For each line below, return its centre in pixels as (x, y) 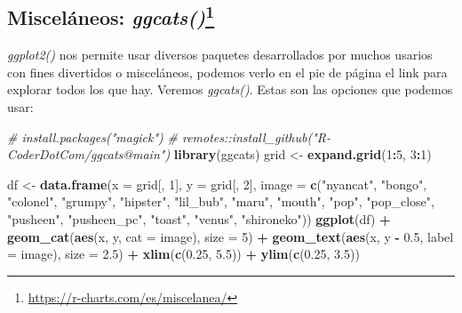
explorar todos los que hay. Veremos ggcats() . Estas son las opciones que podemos (230, 89)
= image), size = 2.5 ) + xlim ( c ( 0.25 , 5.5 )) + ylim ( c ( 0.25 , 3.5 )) (183, 254)
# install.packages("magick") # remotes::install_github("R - (169, 136)
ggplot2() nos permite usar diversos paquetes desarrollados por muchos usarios (220, 55)
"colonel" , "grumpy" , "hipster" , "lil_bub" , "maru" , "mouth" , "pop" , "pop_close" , (221, 201)
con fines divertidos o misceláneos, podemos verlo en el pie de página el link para (227, 72)
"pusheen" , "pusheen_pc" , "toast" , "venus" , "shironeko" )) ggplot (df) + (199, 218)
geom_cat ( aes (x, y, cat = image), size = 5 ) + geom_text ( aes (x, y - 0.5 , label (231, 236)
